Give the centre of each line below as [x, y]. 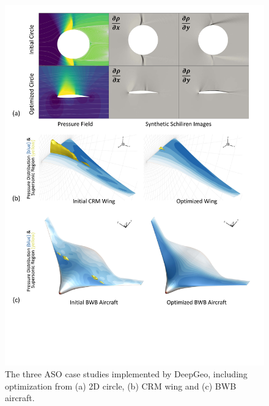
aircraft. [20, 398]
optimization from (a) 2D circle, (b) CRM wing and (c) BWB [121, 386]
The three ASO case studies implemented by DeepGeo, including [126, 374]
